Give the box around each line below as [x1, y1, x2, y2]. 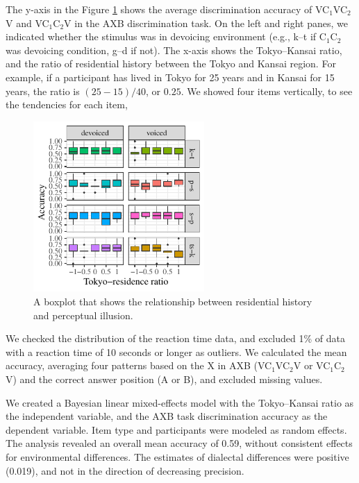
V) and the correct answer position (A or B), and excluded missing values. [6, 371, 323, 386]
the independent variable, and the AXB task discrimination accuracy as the [6, 409, 328, 423]
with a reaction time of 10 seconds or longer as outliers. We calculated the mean [6, 344, 347, 359]
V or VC [293, 358, 331, 373]
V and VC [6, 15, 49, 30]
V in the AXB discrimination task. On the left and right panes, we [64, 15, 348, 30]
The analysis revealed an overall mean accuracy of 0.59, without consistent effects [6, 436, 353, 450]
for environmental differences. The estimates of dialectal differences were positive [6, 449, 349, 464]
